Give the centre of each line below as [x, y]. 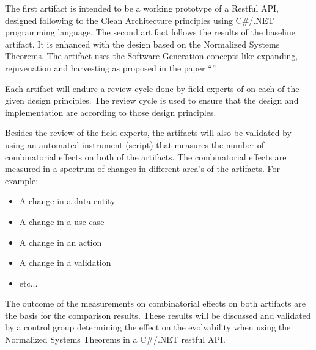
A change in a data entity [67, 201]
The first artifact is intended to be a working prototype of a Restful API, [142, 8]
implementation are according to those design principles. [111, 112]
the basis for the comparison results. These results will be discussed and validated [158, 315]
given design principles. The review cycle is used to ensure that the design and [152, 100]
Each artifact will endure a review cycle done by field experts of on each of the [152, 88]
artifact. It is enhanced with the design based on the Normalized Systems [142, 44]
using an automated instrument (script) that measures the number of [135, 144]
